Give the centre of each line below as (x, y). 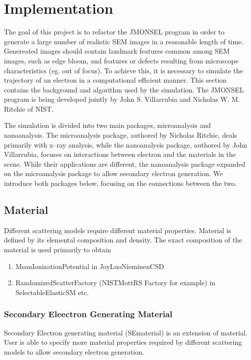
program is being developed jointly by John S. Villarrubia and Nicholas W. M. (122, 99)
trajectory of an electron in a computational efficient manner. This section (115, 80)
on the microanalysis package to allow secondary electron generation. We (113, 173)
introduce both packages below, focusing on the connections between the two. (120, 183)
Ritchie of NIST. (29, 108)
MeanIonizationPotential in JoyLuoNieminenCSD (90, 266)
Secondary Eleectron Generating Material (88, 314)
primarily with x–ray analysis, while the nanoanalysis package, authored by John (126, 144)
